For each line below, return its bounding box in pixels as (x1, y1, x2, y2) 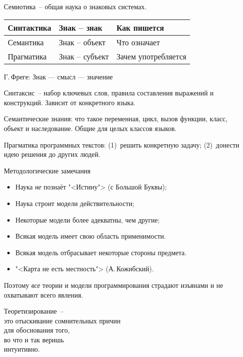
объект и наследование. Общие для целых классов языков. (4, 123, 177, 133)
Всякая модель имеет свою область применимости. (15, 231, 166, 241)
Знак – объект (59, 36, 106, 48)
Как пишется (116, 21, 164, 33)
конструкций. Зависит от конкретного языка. (4, 97, 136, 107)
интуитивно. (4, 344, 40, 354)
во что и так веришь (4, 334, 64, 344)
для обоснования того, (4, 325, 70, 335)
